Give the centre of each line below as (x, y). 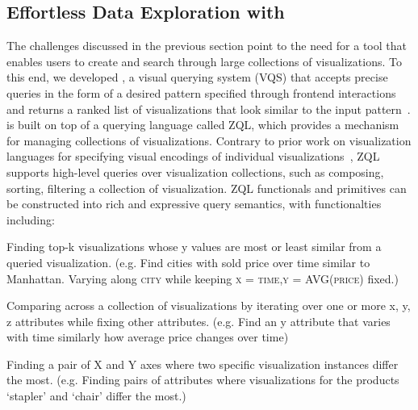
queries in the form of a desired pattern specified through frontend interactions (201, 92)
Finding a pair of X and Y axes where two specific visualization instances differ (203, 364)
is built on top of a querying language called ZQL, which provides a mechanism (203, 125)
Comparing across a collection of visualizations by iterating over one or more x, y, (209, 305)
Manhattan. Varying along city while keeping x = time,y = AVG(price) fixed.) (203, 278)
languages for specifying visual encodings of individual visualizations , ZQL (193, 156)
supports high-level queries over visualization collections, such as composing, (195, 172)
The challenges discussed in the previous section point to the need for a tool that (207, 46)
